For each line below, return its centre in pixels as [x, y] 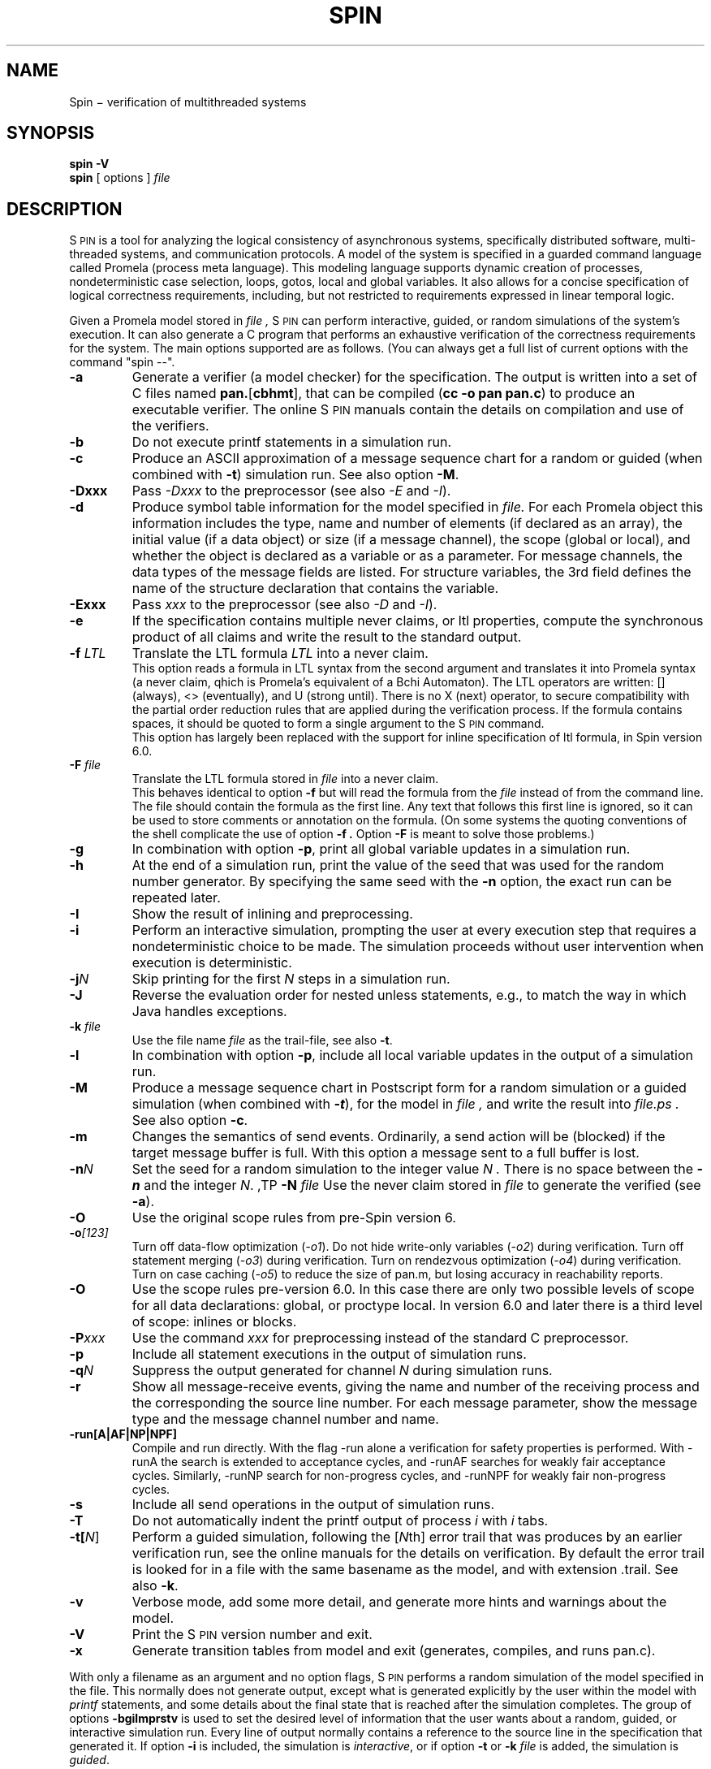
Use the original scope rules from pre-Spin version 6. [294, 1218]
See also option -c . [190, 1120]
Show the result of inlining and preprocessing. [272, 914]
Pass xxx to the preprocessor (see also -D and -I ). [284, 605]
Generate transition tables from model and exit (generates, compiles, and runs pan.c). [394, 1651]
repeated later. [176, 898]
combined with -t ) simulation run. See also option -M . [295, 475]
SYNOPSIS [51, 133]
